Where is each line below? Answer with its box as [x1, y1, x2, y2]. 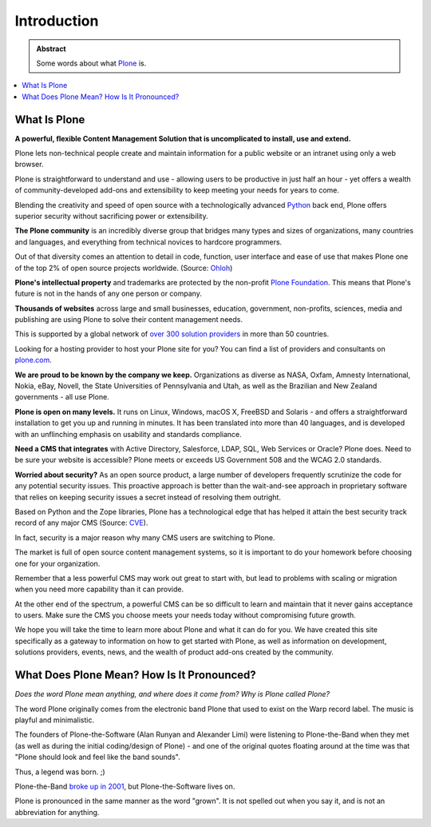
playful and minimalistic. [14, 715, 95, 725]
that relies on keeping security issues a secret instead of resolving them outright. [14, 492, 281, 502]
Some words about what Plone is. [36, 58, 147, 68]
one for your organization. [14, 559, 101, 568]
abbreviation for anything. [14, 807, 100, 817]
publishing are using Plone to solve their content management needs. [14, 315, 243, 324]
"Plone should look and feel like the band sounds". [14, 752, 180, 762]
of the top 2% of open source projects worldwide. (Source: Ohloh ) [14, 263, 233, 272]
